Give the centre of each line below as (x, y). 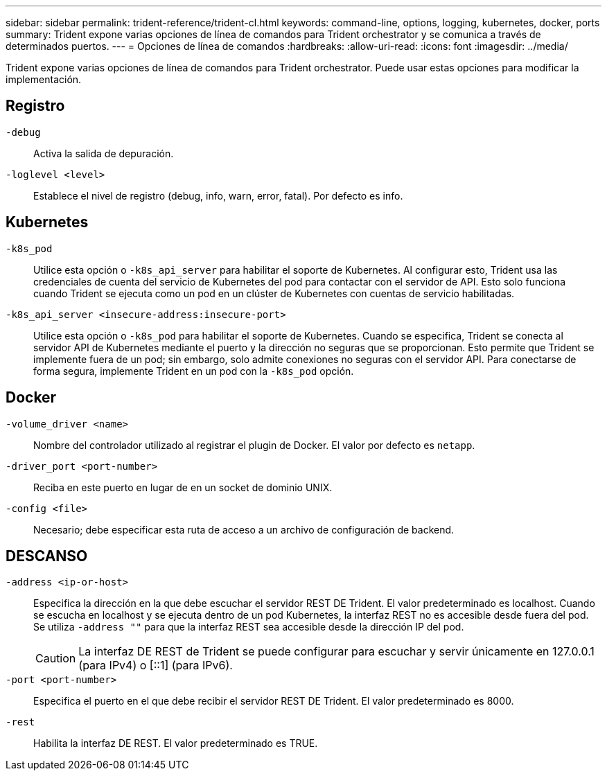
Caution (56, 659)
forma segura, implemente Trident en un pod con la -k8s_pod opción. (194, 371)
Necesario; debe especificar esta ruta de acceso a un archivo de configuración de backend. (244, 529)
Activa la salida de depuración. (104, 153)
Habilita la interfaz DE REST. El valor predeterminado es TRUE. (176, 743)
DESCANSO (47, 556)
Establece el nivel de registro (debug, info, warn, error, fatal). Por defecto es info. (218, 195)
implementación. (44, 79)
